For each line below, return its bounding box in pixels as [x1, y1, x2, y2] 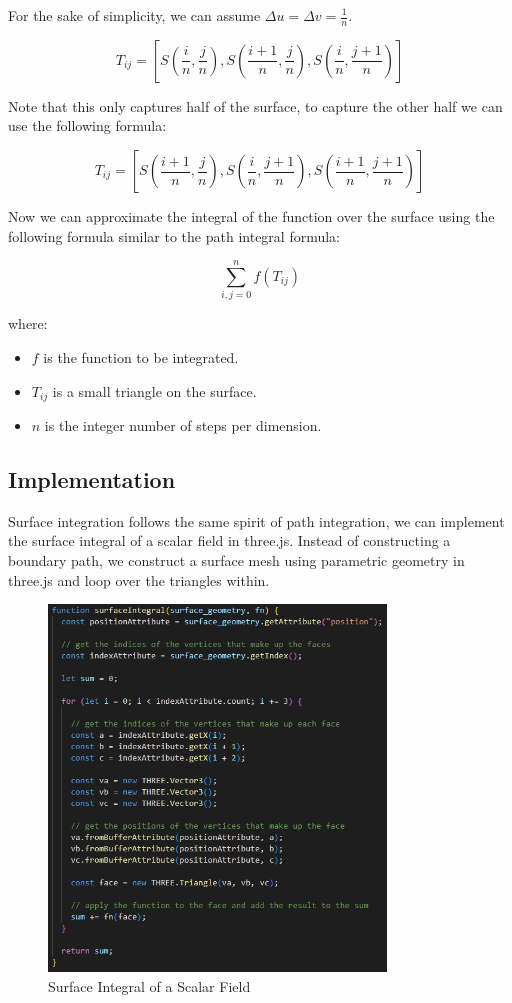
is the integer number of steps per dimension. [44, 414, 322, 435]
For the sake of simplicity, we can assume [8, 5, 261, 25]
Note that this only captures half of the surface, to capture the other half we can [8, 95, 503, 116]
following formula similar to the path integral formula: [8, 225, 340, 246]
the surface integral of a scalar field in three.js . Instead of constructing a [8, 530, 451, 551]
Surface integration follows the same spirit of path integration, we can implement [8, 510, 505, 531]
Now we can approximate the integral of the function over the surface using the [8, 206, 495, 227]
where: [8, 313, 48, 334]
